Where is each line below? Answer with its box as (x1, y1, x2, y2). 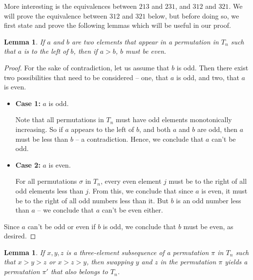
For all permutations (15, 176, 77, 186)
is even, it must (201, 185, 248, 195)
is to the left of (24, 46, 68, 56)
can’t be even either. (102, 205, 163, 215)
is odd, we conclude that (103, 221, 176, 231)
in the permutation (160, 257, 216, 267)
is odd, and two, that (176, 72, 239, 82)
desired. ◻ (4, 231, 36, 241)
